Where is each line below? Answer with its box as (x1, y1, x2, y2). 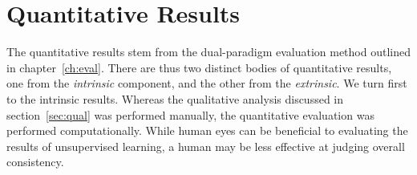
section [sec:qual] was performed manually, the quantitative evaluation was (6, 106, 374, 123)
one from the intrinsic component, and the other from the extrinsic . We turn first (6, 75, 407, 92)
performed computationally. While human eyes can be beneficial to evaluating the (6, 122, 408, 139)
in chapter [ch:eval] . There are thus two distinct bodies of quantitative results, (6, 59, 392, 75)
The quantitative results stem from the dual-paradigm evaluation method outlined (6, 43, 411, 60)
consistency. (6, 153, 64, 170)
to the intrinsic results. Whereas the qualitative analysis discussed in (6, 90, 344, 107)
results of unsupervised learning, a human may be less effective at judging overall (6, 137, 405, 154)
